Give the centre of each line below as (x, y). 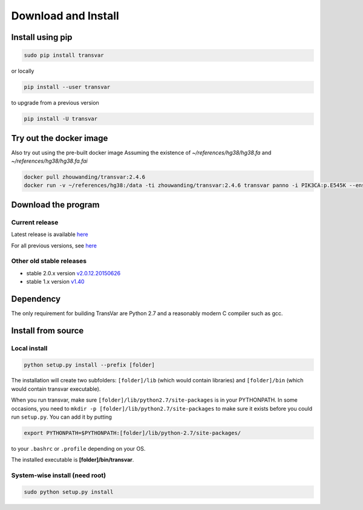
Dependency (36, 299)
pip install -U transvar (61, 119)
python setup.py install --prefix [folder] (90, 365)
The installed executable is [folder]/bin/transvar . (73, 460)
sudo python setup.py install (69, 492)
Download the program (55, 205)
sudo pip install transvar (64, 55)
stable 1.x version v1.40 (55, 282)
